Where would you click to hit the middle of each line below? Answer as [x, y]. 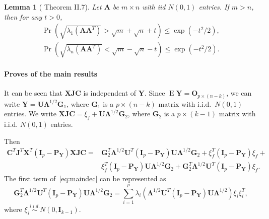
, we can [239, 93]
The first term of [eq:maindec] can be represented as [85, 178]
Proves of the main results [51, 73]
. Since [155, 93]
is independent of [110, 93]
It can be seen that [33, 93]
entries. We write [30, 114]
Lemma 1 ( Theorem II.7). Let [53, 7]
